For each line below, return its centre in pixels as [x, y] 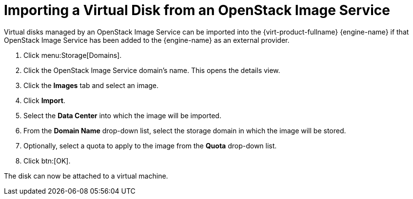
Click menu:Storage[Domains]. [73, 55]
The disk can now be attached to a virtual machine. [86, 176]
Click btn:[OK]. [47, 161]
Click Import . [44, 100]
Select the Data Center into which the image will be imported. [122, 115]
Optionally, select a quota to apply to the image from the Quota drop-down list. [150, 145]
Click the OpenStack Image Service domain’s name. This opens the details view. [152, 70]
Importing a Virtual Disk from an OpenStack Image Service [197, 10]
